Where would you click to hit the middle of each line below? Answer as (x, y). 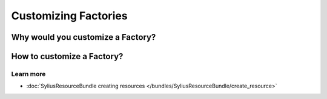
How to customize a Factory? (67, 56)
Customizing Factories (69, 16)
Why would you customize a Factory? (84, 37)
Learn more (28, 74)
